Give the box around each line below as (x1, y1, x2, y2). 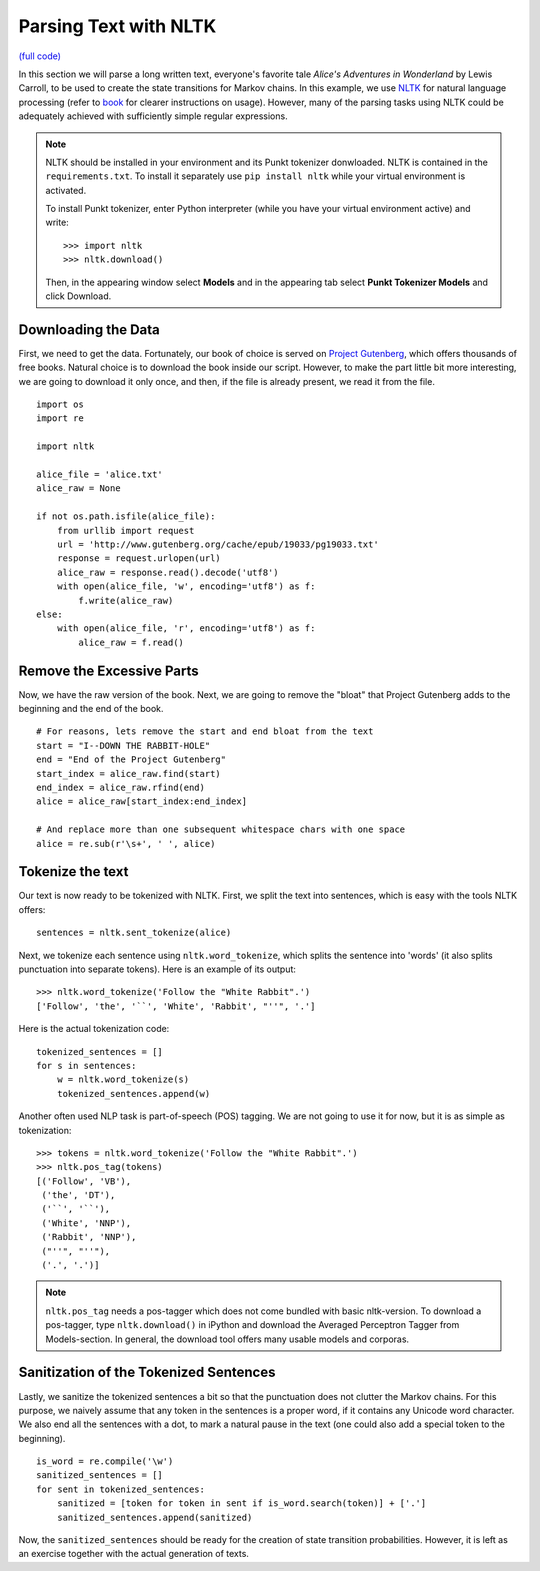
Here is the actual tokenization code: (18, 1023, 170, 1035)
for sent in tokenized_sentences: (36, 1483, 205, 1495)
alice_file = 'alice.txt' (36, 469, 164, 480)
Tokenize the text (18, 863, 129, 880)
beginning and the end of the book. (18, 703, 164, 715)
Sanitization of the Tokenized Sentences (18, 1364, 276, 1381)
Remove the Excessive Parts (18, 662, 199, 679)
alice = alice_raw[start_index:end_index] (36, 796, 248, 807)
